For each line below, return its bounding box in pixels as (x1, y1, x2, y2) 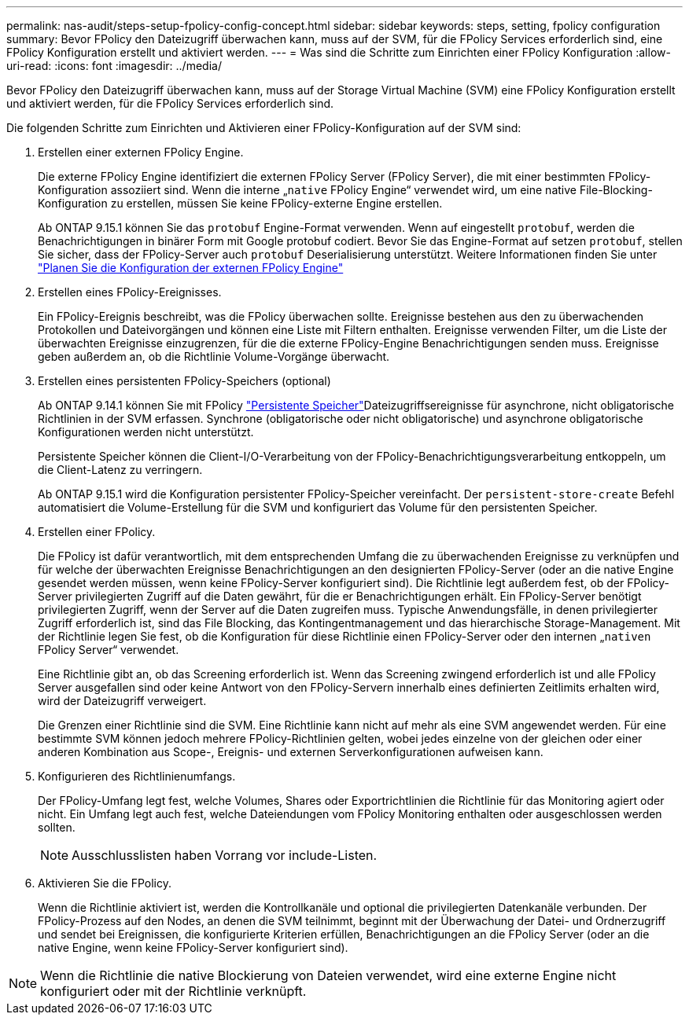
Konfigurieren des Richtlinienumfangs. (38, 769, 236, 783)
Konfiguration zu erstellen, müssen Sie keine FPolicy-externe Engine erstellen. (38, 196, 443, 210)
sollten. (38, 821, 76, 834)
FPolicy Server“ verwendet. (38, 643, 179, 656)
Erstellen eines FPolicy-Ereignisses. (38, 285, 222, 299)
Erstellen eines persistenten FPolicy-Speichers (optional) (38, 374, 331, 387)
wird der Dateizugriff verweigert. (38, 694, 207, 707)
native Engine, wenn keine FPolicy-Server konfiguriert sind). (38, 941, 348, 954)
